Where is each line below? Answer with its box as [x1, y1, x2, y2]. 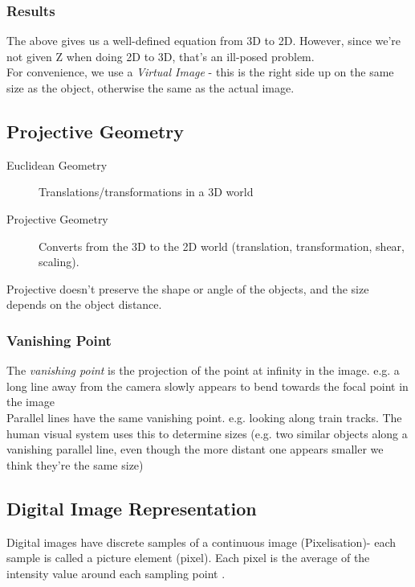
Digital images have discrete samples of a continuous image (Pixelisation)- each [6, 533, 397, 550]
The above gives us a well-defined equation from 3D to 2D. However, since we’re [6, 32, 401, 49]
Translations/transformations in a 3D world [39, 183, 254, 200]
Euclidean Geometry [6, 156, 108, 173]
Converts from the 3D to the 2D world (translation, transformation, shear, [39, 237, 405, 254]
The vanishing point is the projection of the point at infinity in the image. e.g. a [6, 362, 400, 379]
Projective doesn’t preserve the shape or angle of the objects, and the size [6, 280, 369, 297]
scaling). [39, 253, 79, 270]
